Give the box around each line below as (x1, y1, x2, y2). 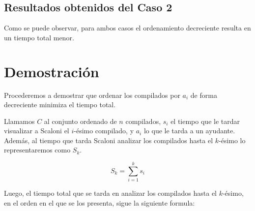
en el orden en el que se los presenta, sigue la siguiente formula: (4, 197, 195, 208)
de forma (190, 90, 217, 100)
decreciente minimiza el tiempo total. (4, 99, 116, 110)
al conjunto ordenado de (44, 116, 117, 126)
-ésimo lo (219, 135, 246, 145)
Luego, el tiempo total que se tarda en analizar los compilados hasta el (4, 188, 217, 198)
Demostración (4, 61, 99, 81)
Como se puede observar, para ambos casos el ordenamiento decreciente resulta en (4, 23, 251, 33)
